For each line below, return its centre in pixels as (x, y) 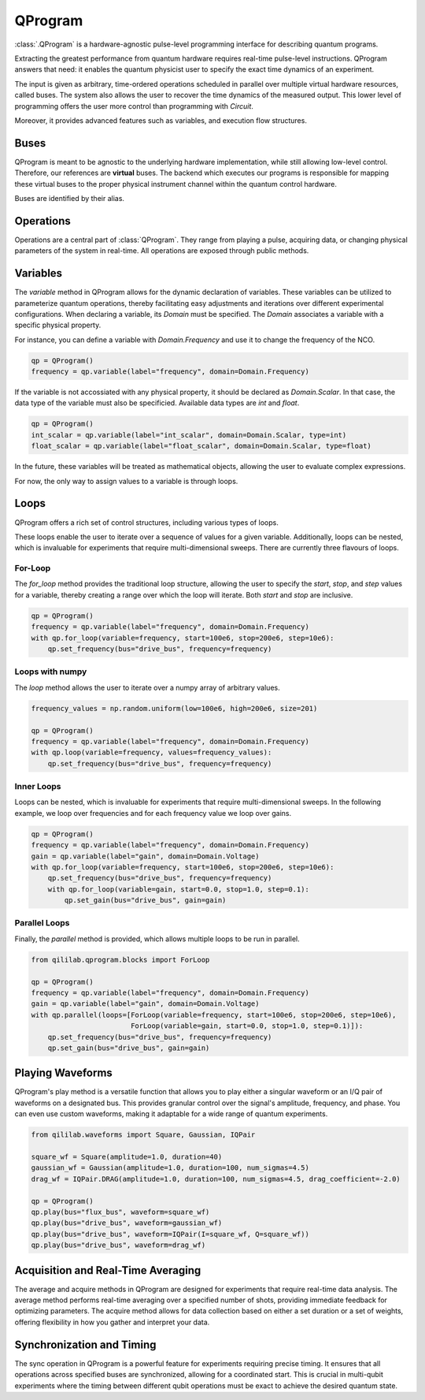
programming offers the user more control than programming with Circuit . (134, 106)
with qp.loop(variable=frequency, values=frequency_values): (152, 752)
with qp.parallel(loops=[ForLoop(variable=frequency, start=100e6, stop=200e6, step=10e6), (214, 1015)
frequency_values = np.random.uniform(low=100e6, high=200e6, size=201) (174, 708)
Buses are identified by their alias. (70, 198)
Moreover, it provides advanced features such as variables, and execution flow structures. (161, 120)
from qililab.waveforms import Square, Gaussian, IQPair (143, 1135)
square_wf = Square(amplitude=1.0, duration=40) (127, 1157)
